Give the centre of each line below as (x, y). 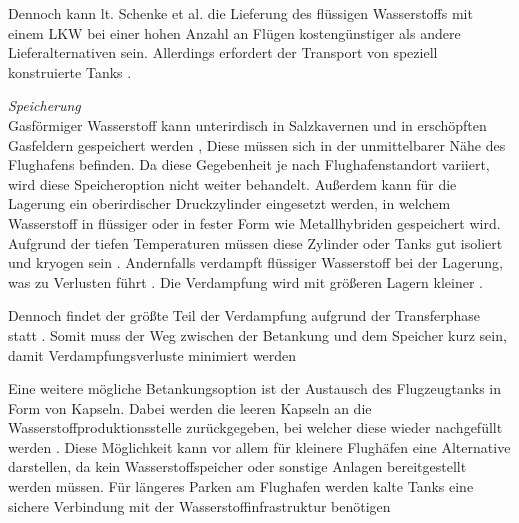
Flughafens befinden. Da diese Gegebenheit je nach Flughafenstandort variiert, (249, 164)
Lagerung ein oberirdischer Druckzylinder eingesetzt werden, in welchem (229, 203)
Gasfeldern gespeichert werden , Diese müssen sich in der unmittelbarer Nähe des (257, 144)
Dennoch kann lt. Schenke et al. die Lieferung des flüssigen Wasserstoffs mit (240, 13)
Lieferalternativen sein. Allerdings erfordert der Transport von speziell (223, 52)
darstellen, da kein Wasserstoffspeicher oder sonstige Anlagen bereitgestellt (237, 466)
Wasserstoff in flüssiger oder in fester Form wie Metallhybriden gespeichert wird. (254, 222)
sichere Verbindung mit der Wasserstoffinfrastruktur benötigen (199, 505)
